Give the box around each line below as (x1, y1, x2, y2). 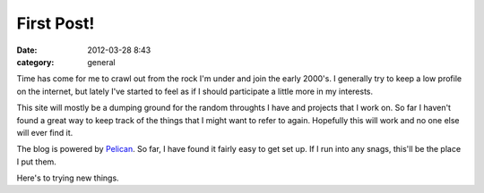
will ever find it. (16, 127, 73, 138)
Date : (16, 45, 38, 55)
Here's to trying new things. (16, 172, 120, 183)
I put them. (16, 156, 57, 167)
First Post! (16, 13, 95, 33)
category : (16, 56, 55, 67)
